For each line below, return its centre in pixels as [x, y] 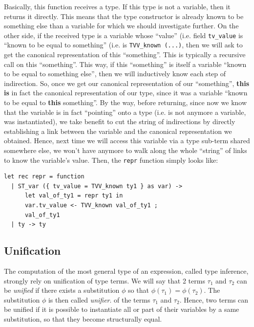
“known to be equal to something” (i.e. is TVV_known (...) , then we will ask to [123, 45]
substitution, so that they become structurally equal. [83, 319]
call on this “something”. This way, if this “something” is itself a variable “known [125, 64]
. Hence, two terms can [214, 299]
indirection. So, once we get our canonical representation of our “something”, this [127, 83]
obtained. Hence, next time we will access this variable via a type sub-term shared [127, 141]
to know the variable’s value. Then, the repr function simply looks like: [111, 160]
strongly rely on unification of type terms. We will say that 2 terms [105, 280]
